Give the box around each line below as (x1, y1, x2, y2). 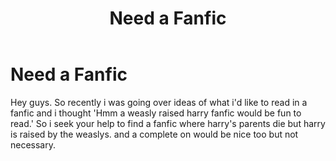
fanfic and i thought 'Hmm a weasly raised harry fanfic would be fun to (10, 107, 302, 119)
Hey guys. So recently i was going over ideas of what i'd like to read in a (10, 96, 308, 108)
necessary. (10, 138, 57, 151)
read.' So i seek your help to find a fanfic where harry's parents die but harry (10, 117, 326, 129)
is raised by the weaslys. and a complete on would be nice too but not (10, 128, 299, 140)
